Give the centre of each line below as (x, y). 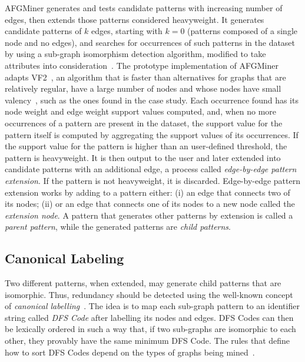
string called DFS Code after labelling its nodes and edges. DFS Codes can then (149, 317)
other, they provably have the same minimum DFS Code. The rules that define (147, 341)
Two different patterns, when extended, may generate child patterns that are (143, 283)
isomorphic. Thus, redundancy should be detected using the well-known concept (149, 294)
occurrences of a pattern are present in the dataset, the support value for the (144, 123)
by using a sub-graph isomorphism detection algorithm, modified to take (135, 54)
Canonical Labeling (64, 258)
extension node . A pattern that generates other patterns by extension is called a (149, 215)
